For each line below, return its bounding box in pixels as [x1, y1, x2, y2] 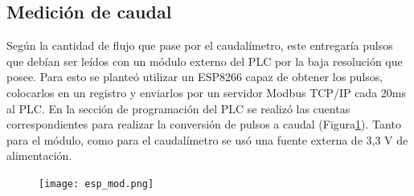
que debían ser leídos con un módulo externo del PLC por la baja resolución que [6, 52, 403, 69]
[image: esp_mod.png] [39, 178, 154, 190]
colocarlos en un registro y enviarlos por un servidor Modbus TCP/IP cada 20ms [6, 84, 406, 100]
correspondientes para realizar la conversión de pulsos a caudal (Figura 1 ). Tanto [6, 116, 401, 133]
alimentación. [6, 147, 72, 164]
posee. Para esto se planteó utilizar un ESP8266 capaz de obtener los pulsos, [6, 68, 383, 85]
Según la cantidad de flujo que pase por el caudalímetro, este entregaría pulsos [6, 37, 393, 54]
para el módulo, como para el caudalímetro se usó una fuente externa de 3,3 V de [6, 131, 408, 148]
